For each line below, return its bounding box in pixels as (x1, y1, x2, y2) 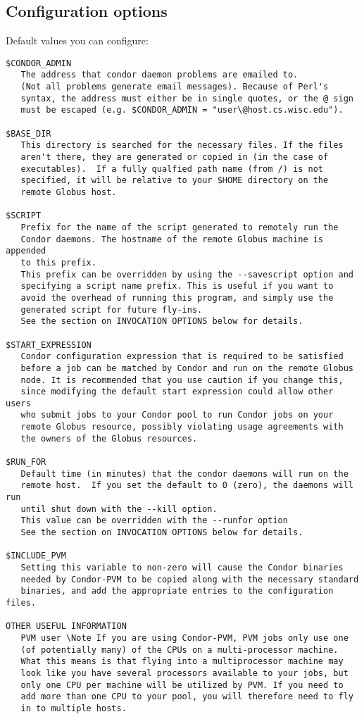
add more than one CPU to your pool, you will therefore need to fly (20, 692, 353, 702)
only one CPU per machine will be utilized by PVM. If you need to (20, 680, 344, 690)
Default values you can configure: (6, 33, 149, 48)
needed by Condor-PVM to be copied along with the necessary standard (20, 574, 359, 584)
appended (6, 246, 46, 256)
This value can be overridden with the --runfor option (20, 515, 288, 526)
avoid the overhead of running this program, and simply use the (20, 292, 334, 303)
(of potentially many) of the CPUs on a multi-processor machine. (20, 644, 339, 655)
